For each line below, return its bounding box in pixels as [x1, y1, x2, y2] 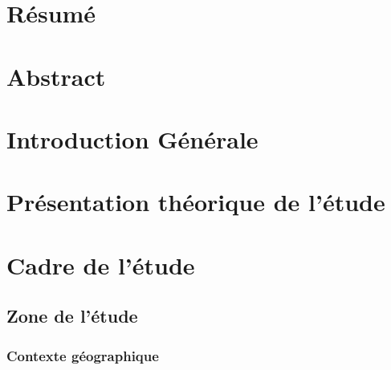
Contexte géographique [6, 345, 159, 365]
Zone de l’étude [6, 303, 138, 328]
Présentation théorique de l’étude [6, 185, 385, 218]
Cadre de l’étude [6, 248, 195, 281]
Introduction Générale [6, 122, 259, 155]
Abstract [6, 59, 106, 92]
